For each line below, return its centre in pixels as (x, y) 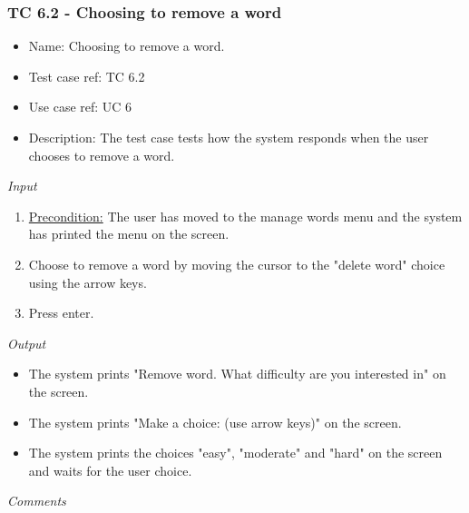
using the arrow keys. (88, 282)
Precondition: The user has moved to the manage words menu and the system (245, 216)
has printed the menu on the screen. (129, 234)
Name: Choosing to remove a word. (127, 46)
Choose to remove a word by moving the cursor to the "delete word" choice (237, 264)
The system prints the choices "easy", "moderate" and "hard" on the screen (235, 453)
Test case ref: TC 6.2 (87, 76)
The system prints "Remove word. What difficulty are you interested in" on (237, 374)
